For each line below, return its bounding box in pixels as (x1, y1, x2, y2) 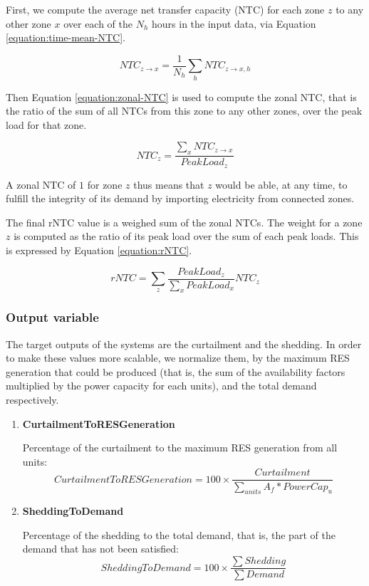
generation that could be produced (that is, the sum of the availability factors (6, 364, 345, 379)
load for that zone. (6, 117, 87, 132)
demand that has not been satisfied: (22, 541, 179, 556)
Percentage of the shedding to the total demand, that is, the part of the (22, 527, 336, 542)
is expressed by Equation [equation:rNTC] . (6, 243, 192, 258)
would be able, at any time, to (215, 177, 348, 192)
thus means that (133, 177, 204, 192)
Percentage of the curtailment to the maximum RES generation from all (22, 440, 338, 455)
